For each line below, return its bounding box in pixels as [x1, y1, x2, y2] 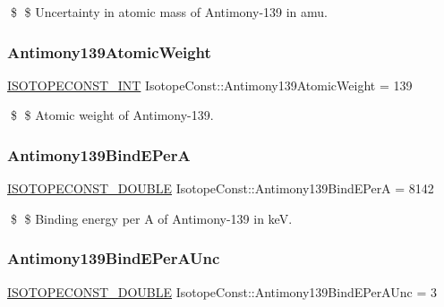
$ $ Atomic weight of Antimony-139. [10, 106, 214, 124]
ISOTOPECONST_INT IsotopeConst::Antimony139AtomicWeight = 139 [7, 75, 413, 94]
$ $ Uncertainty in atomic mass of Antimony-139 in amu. [10, 3, 329, 21]
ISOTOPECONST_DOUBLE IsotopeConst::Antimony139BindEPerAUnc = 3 [7, 282, 437, 301]
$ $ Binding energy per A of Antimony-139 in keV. [10, 209, 293, 227]
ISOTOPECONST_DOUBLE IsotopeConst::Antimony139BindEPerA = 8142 [7, 179, 434, 198]
